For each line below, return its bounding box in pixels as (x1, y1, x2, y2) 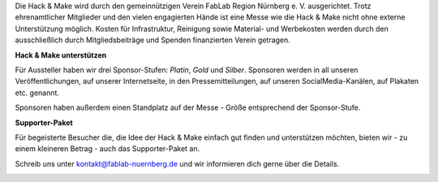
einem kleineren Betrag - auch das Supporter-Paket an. (15, 144, 200, 154)
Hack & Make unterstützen (15, 50, 107, 60)
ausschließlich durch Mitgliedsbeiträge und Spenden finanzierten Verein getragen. (15, 35, 291, 45)
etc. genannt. (15, 88, 60, 97)
